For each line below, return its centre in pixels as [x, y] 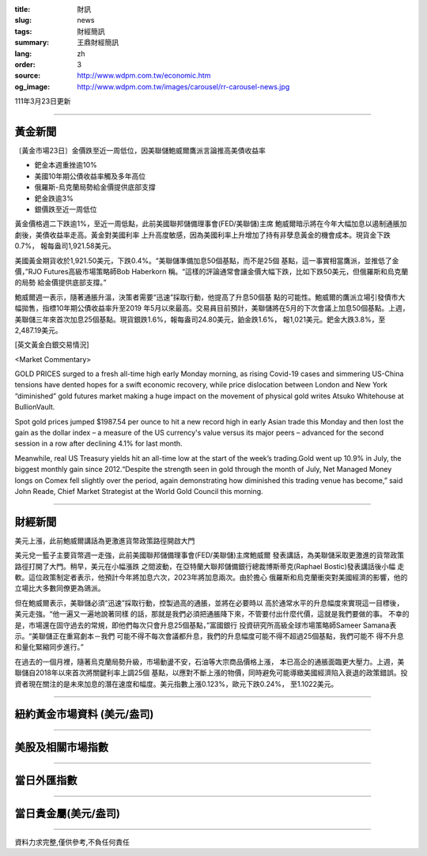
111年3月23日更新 [43, 101]
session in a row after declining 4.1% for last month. [98, 443]
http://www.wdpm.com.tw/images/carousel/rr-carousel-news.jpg [183, 86]
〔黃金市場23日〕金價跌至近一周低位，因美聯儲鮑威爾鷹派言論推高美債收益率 [140, 151]
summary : [32, 43]
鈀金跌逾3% [54, 198]
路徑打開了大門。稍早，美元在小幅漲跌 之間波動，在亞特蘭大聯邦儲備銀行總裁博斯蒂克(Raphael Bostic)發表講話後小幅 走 [210, 566]
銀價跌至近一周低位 [66, 209]
